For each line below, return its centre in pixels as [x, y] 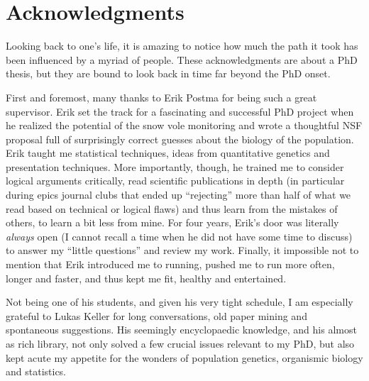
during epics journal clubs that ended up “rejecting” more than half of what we [178, 195]
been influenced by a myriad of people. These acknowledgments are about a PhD [182, 59]
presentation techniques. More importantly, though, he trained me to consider [175, 166]
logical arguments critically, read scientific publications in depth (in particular [175, 181]
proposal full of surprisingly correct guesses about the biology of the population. [180, 139]
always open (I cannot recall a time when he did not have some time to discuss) [179, 236]
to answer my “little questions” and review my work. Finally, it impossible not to [182, 250]
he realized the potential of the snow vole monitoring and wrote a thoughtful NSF [184, 125]
